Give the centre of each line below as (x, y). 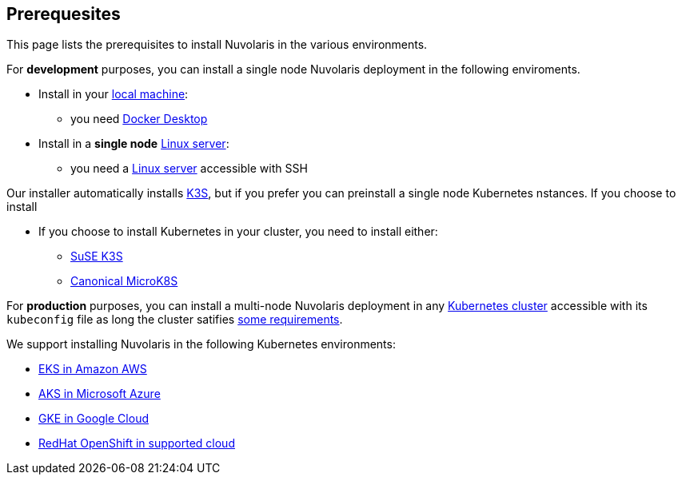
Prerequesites (64, 14)
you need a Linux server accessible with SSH (189, 169)
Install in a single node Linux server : (134, 144)
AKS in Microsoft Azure (100, 394)
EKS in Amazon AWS (93, 369)
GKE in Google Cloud (94, 419)
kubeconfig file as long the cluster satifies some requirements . (175, 320)
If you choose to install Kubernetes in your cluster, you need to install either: (238, 232)
